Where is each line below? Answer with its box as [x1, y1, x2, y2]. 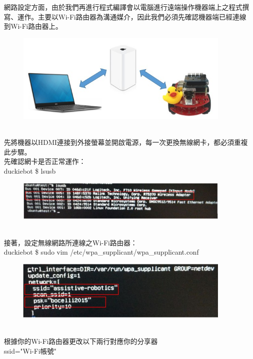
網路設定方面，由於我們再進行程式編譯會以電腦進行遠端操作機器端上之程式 [4, 2, 242, 12]
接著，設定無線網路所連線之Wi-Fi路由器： [4, 237, 137, 247]
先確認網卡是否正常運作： [4, 156, 86, 166]
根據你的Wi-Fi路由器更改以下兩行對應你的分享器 [4, 336, 158, 346]
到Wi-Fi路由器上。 [4, 21, 62, 31]
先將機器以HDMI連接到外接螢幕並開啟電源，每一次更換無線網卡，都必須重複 [4, 137, 248, 147]
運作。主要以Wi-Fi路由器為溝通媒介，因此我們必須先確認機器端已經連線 [17, 11, 246, 21]
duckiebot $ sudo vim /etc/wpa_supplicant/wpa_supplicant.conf [4, 247, 199, 257]
